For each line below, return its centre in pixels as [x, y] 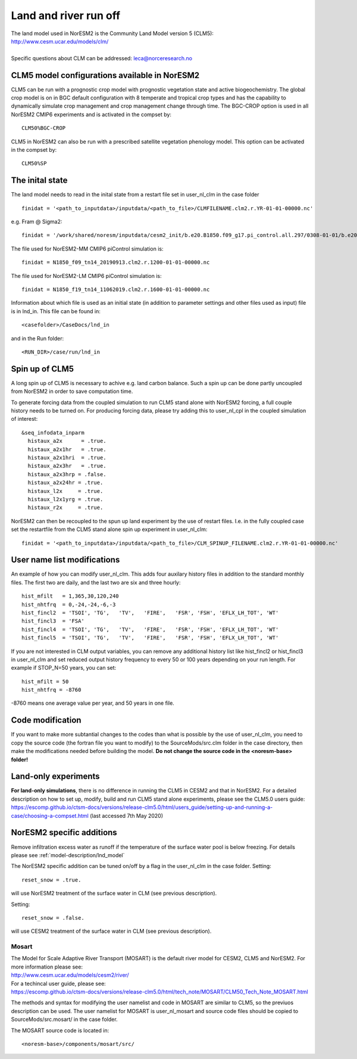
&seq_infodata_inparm [53, 432]
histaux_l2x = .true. [65, 491]
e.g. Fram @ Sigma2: [37, 222]
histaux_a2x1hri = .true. [67, 457]
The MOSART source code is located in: [60, 1030]
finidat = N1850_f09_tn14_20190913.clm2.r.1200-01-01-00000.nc [116, 263]
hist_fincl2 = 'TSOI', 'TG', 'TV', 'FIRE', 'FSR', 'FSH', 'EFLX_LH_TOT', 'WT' [150, 613]
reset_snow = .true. [51, 880]
